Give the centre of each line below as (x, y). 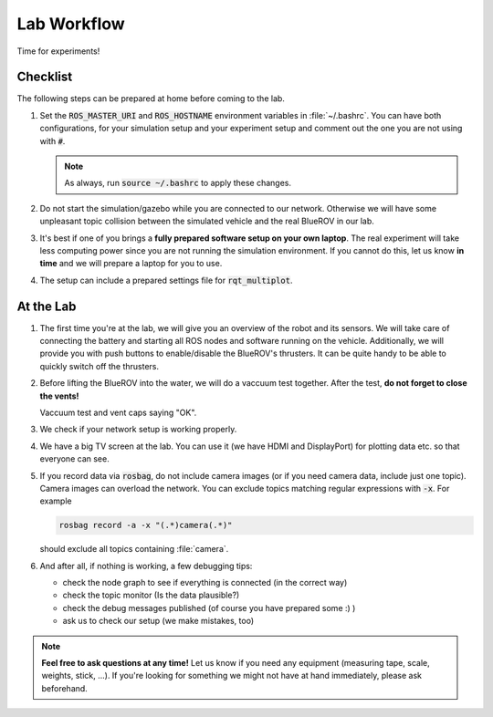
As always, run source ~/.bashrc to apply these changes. (178, 183)
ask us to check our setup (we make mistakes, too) (158, 621)
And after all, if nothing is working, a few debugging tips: (146, 566)
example (56, 501)
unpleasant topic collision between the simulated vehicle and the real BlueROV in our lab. (207, 221)
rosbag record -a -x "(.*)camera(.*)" (146, 525)
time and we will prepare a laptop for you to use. (131, 264)
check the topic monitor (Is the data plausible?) (151, 595)
